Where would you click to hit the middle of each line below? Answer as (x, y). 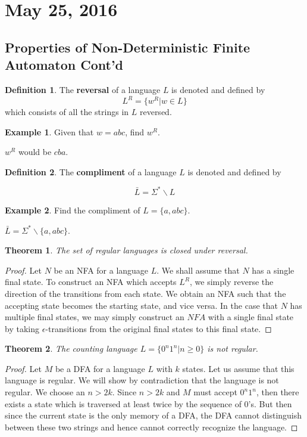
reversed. (156, 112)
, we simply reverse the (232, 282)
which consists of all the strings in (67, 112)
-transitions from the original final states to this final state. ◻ (159, 328)
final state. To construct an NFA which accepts (91, 282)
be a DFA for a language (100, 368)
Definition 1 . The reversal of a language (83, 89)
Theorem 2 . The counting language (71, 348)
